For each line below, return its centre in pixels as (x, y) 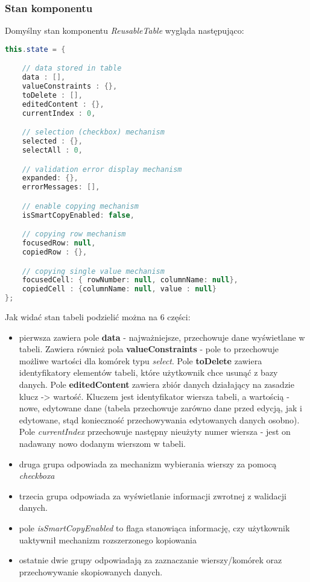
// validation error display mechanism (102, 169)
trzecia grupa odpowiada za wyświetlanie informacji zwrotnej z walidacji (153, 495)
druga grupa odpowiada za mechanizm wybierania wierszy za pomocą (148, 463)
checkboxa (37, 476)
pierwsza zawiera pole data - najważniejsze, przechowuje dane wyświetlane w (162, 337)
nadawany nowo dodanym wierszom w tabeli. (103, 443)
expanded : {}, (50, 178)
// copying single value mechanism (93, 271)
